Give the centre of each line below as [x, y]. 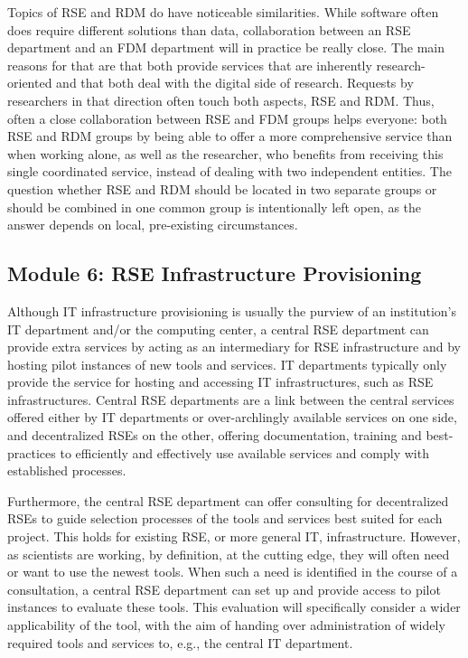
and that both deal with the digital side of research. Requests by [235, 83]
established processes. [67, 470]
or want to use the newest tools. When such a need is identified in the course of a [233, 572]
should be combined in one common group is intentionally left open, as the [215, 207]
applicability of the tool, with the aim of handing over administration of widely [226, 625]
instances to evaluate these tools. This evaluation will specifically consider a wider [234, 607]
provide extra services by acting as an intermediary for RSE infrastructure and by [234, 347]
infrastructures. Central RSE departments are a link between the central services [231, 399]
